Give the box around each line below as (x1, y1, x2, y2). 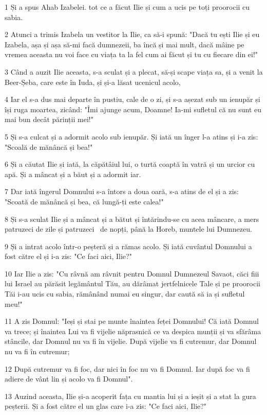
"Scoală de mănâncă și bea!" (5, 141, 93, 152)
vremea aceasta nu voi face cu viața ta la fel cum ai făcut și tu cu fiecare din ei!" (5, 49, 258, 60)
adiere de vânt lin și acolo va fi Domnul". (5, 373, 133, 384)
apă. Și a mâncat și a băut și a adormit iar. (5, 168, 141, 179)
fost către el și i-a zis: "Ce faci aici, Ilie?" (5, 251, 132, 262)
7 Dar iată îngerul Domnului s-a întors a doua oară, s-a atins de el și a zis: (5, 186, 239, 197)
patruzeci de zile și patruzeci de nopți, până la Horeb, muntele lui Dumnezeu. (5, 223, 252, 234)
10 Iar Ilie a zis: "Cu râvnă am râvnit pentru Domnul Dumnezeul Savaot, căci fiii (5, 268, 259, 279)
